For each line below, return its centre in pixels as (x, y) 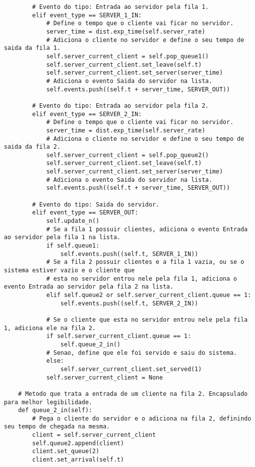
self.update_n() (73, 221)
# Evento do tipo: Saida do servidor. (96, 204)
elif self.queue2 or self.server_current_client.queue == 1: (149, 295)
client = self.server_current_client (94, 435)
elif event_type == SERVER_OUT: (85, 213)
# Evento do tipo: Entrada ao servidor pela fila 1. (121, 7)
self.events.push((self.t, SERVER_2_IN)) (129, 303)
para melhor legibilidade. (48, 402)
